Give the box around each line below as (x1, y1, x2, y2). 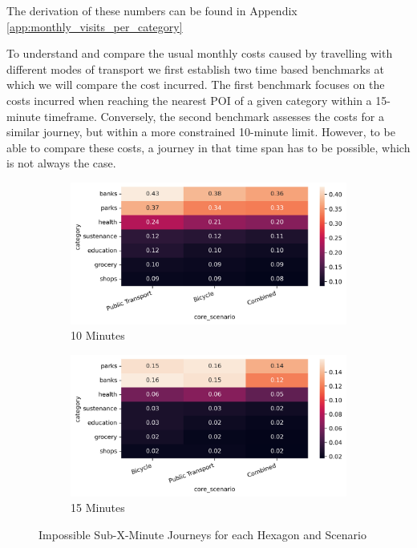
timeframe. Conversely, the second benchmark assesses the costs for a (44, 107, 384, 124)
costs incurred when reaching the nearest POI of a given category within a (6, 91, 372, 108)
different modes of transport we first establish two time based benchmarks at (6, 60, 384, 77)
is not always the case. (6, 155, 116, 171)
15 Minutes (71, 499, 125, 516)
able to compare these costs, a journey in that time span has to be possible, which (6, 139, 411, 155)
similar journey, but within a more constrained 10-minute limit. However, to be (6, 123, 395, 140)
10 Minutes (71, 327, 125, 344)
